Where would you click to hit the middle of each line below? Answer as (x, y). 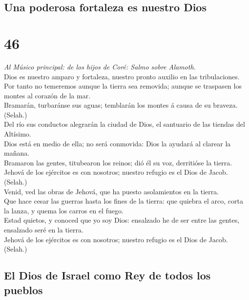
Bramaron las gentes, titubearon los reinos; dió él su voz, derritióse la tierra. (118, 162)
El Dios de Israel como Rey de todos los (107, 275)
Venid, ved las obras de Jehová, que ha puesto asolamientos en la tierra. (112, 191)
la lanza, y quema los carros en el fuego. (64, 210)
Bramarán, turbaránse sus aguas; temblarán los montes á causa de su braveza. (121, 105)
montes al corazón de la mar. (47, 95)
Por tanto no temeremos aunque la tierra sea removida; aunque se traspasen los (123, 86)
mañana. (17, 153)
